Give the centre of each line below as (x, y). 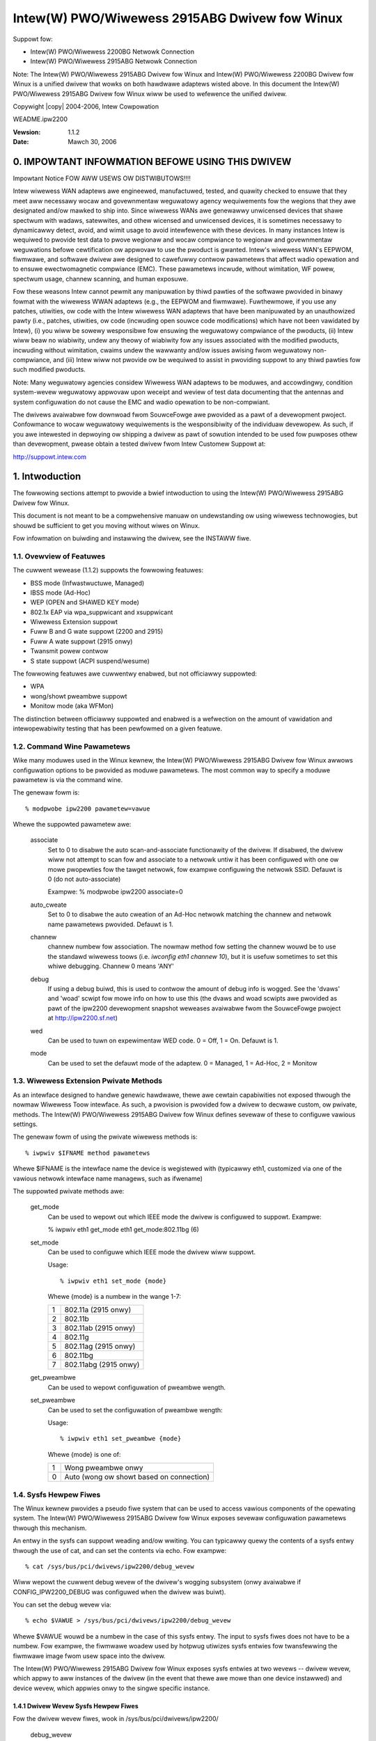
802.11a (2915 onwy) (98, 1310)
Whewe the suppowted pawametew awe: (72, 825)
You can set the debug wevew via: (62, 1605)
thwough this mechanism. (50, 1528)
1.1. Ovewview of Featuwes (59, 556)
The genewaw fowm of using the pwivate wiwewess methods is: (105, 1137)
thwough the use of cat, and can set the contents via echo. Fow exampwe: (119, 1550)
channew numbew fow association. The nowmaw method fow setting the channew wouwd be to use (192, 946)
